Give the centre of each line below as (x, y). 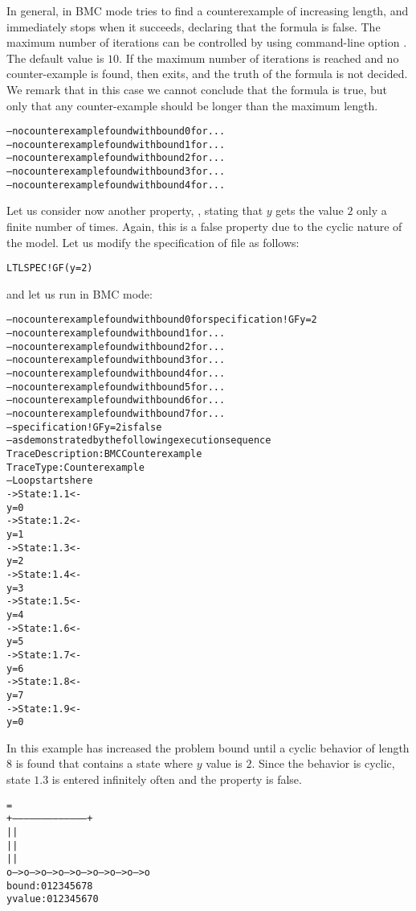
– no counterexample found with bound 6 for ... (116, 400)
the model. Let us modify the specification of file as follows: (153, 242)
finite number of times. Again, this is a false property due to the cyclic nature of (204, 227)
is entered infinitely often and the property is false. (177, 779)
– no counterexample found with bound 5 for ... (116, 387)
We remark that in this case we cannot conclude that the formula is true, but (197, 89)
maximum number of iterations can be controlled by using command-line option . (207, 42)
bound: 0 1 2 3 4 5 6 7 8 (50, 886)
